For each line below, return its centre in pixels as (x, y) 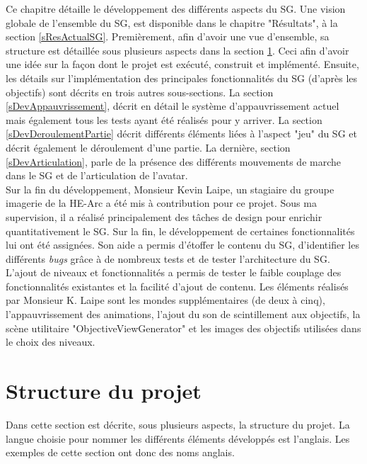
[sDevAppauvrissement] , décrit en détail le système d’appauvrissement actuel (173, 106)
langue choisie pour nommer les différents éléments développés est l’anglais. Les (178, 438)
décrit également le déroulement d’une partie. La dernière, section (148, 147)
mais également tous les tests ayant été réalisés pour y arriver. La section (164, 119)
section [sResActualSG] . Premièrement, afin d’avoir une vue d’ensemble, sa (168, 36)
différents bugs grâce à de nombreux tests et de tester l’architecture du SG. (168, 258)
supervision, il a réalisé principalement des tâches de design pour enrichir (164, 216)
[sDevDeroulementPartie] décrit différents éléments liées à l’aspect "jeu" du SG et (181, 134)
